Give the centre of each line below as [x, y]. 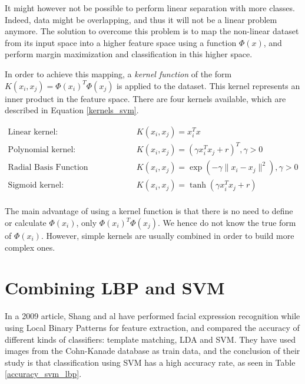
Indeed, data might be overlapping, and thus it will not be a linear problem [141, 19]
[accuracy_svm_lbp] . [43, 374]
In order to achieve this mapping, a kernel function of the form [118, 73]
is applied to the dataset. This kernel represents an [208, 85]
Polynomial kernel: [42, 150]
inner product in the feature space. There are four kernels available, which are [145, 98]
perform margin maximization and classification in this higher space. [129, 54]
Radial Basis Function [48, 168]
